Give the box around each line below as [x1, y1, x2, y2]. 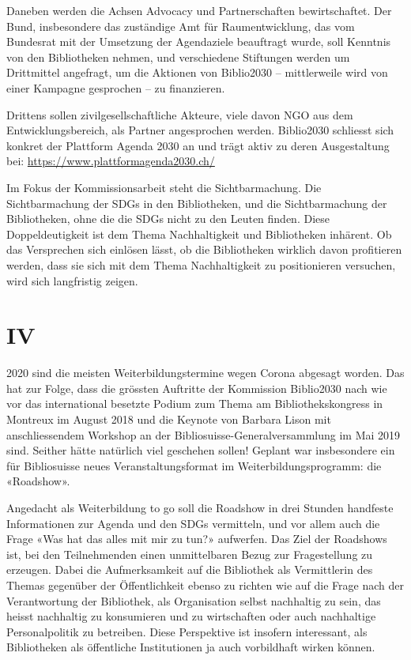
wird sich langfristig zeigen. [6, 272, 138, 289]
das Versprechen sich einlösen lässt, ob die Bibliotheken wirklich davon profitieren [6, 241, 402, 258]
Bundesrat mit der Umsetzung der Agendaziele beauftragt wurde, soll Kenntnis [6, 33, 391, 50]
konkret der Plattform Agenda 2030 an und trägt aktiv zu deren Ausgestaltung [6, 137, 390, 153]
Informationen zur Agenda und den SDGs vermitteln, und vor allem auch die [6, 515, 380, 531]
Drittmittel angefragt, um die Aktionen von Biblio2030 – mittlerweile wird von [6, 64, 388, 81]
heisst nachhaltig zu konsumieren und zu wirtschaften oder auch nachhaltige [6, 608, 376, 624]
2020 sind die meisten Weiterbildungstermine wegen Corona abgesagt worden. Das [6, 364, 405, 381]
